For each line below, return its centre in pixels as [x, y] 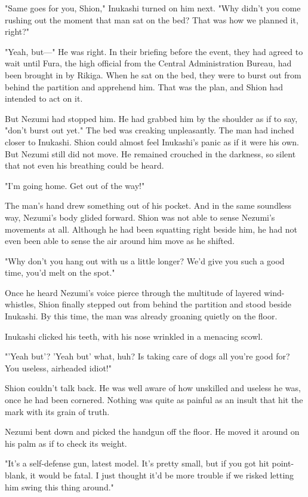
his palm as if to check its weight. [66, 443]
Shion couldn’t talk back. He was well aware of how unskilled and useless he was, [153, 388]
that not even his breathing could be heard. [84, 165]
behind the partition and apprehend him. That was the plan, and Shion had [144, 86]
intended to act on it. [44, 98]
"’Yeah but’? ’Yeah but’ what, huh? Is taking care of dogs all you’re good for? [147, 356]
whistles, [21, 304]
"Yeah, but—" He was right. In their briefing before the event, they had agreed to [154, 51]
